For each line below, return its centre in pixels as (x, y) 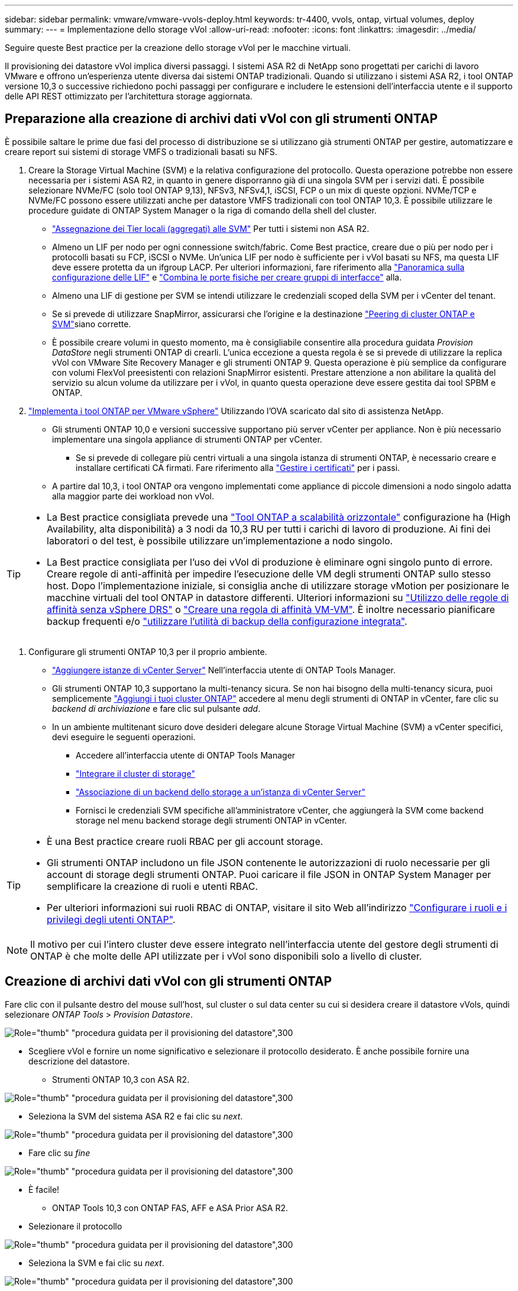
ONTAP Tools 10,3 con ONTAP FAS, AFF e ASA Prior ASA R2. (170, 1208)
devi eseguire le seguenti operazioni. (124, 737)
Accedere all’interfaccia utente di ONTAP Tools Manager (186, 755)
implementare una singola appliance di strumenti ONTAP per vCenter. (187, 439)
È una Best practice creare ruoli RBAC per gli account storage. (185, 841)
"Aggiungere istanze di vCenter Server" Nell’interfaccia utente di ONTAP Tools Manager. (224, 670)
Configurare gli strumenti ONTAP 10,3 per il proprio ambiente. (148, 651)
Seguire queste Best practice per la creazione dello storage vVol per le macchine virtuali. (178, 48)
